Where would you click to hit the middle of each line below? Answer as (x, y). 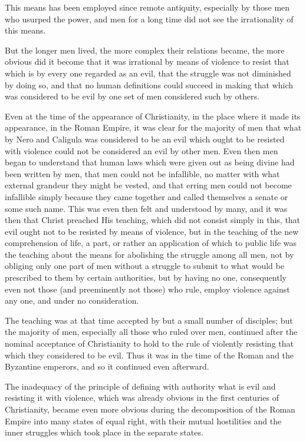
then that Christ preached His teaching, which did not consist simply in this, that (153, 220)
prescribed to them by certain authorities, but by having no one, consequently (146, 278)
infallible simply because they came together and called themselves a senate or (147, 196)
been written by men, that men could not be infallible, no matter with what (142, 173)
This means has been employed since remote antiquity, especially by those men (147, 7)
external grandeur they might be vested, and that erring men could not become (148, 185)
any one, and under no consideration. (72, 300)
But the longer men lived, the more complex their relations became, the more (145, 50)
